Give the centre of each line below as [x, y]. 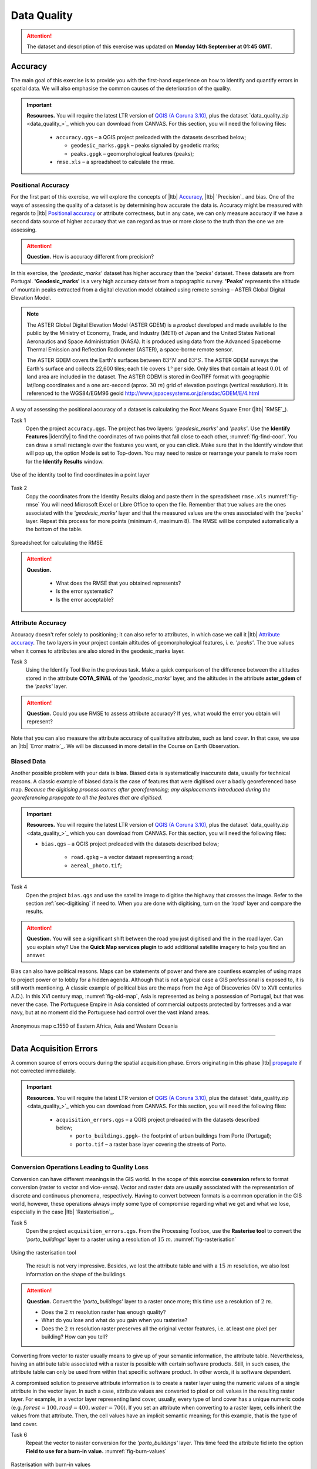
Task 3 [19, 662]
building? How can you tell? [75, 1337]
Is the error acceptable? [85, 599]
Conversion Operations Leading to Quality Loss [80, 1168]
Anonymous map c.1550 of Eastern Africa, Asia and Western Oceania [95, 1026]
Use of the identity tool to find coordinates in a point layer [80, 475]
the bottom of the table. [54, 529]
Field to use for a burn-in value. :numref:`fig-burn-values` [96, 1451]
